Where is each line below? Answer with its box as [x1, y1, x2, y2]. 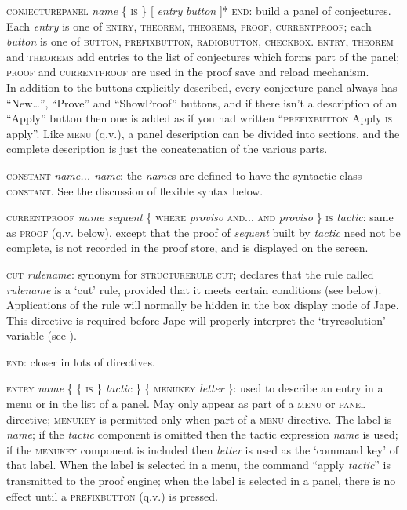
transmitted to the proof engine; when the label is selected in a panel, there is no [6, 472, 396, 489]
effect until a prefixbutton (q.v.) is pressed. [6, 487, 218, 504]
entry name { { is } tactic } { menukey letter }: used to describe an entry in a [6, 380, 383, 396]
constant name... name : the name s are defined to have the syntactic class [6, 166, 362, 183]
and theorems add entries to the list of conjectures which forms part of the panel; [6, 48, 400, 64]
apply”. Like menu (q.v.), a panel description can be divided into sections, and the [6, 125, 400, 141]
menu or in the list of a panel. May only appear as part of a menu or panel [6, 395, 366, 412]
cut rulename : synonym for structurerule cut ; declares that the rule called [6, 265, 374, 282]
